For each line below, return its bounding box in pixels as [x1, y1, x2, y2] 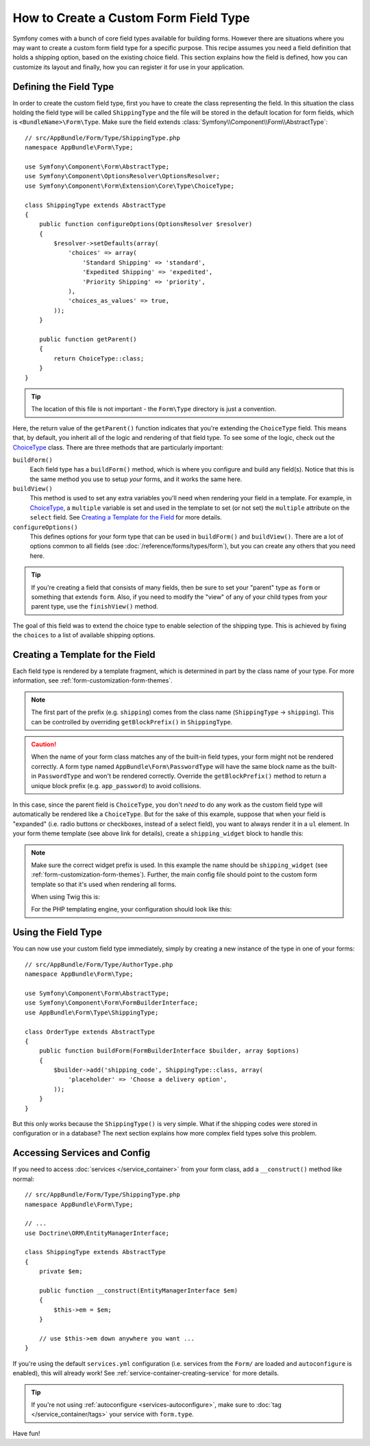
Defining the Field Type [12, 81, 114, 93]
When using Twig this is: [31, 893, 101, 901]
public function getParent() [38, 336, 137, 343]
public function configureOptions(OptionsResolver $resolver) [38, 220, 253, 228]
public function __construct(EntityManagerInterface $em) [38, 1287, 238, 1295]
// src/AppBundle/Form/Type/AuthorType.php [25, 960, 173, 968]
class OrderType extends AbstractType [25, 1028, 156, 1036]
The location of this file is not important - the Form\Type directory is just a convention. [31, 405, 277, 413]
